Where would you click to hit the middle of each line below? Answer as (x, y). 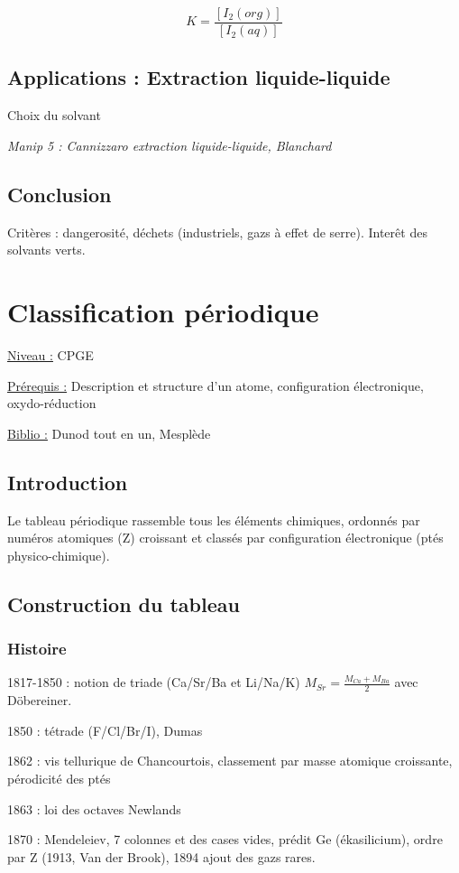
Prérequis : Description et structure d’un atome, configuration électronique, (216, 385)
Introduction (68, 482)
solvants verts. (46, 250)
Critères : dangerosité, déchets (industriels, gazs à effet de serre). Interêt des (217, 232)
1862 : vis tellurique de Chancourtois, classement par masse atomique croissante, (230, 761)
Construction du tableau (124, 604)
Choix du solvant (54, 115)
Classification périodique (163, 312)
